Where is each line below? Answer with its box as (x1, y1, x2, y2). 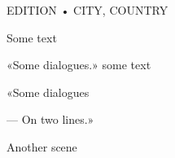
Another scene (7, 138, 77, 155)
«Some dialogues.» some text (7, 56, 151, 73)
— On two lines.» (7, 111, 94, 128)
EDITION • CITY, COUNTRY (7, 2, 168, 18)
